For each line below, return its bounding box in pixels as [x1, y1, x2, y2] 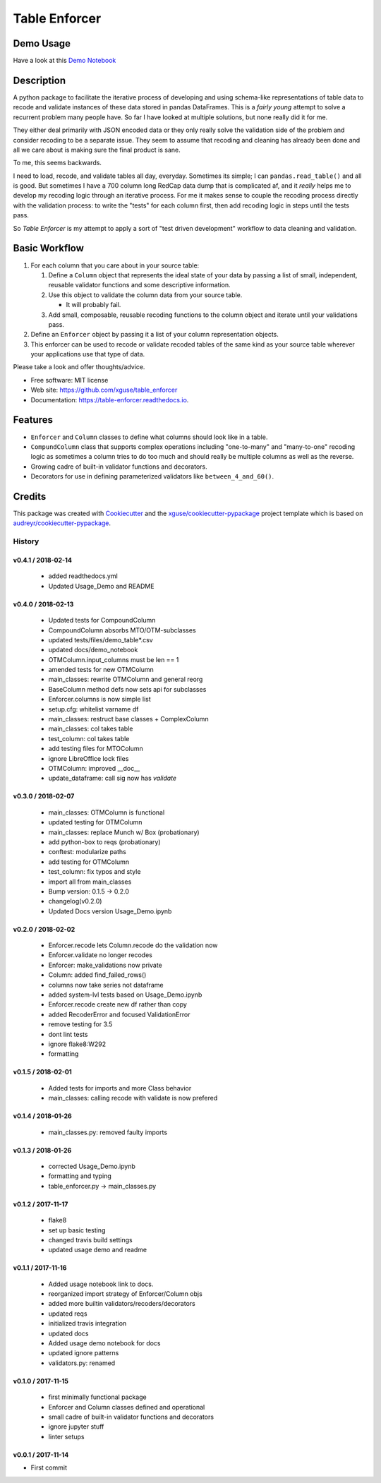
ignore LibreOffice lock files [48, 754, 129, 762]
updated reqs [48, 1309, 87, 1318]
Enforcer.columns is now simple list [48, 695, 151, 704]
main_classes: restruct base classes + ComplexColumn [48, 715, 209, 724]
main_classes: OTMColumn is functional [48, 808, 165, 817]
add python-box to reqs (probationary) [48, 837, 162, 846]
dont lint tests [48, 1030, 88, 1038]
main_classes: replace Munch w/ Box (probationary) [48, 828, 200, 836]
